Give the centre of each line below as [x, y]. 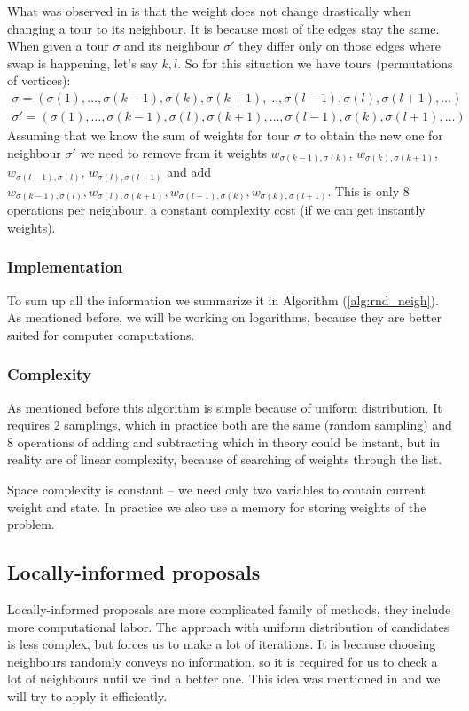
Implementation [65, 267]
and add [189, 172]
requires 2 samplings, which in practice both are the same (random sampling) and [230, 425]
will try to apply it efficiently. [87, 695]
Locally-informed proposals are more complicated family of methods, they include [229, 608]
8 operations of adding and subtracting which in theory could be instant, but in [224, 442]
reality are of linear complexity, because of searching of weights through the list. [225, 459]
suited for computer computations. [101, 334]
